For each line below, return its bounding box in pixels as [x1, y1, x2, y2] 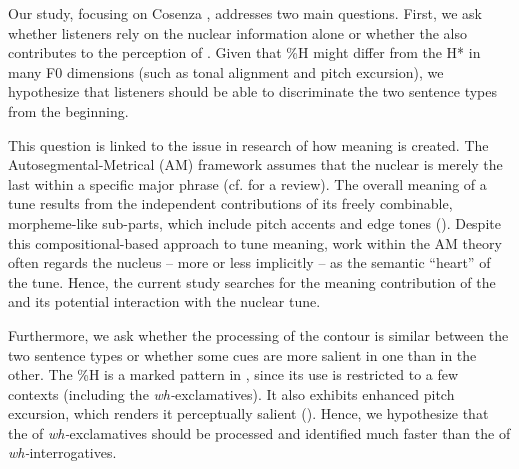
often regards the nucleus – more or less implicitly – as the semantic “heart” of [8, 252, 491, 273]
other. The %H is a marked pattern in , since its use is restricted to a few [8, 364, 459, 385]
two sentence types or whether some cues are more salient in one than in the [8, 344, 477, 365]
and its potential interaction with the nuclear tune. [8, 291, 321, 312]
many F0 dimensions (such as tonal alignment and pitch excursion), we [8, 61, 444, 82]
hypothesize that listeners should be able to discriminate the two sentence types [8, 81, 498, 102]
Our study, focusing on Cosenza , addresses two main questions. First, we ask [8, 3, 482, 23]
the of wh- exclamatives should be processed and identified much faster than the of [8, 422, 511, 443]
